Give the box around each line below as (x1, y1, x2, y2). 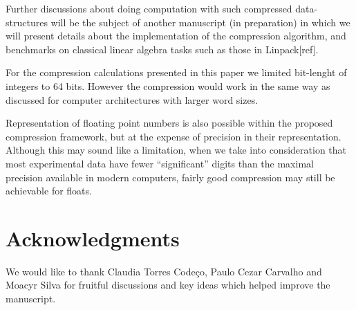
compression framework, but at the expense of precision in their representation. (6, 129, 341, 143)
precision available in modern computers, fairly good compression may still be (6, 170, 335, 184)
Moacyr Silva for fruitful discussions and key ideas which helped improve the (6, 277, 330, 292)
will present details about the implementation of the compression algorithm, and (6, 28, 346, 43)
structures (6, 15, 48, 29)
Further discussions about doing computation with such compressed (6, 1, 292, 15)
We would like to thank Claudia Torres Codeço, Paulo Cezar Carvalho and (6, 264, 322, 278)
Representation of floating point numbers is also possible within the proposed (6, 116, 333, 130)
